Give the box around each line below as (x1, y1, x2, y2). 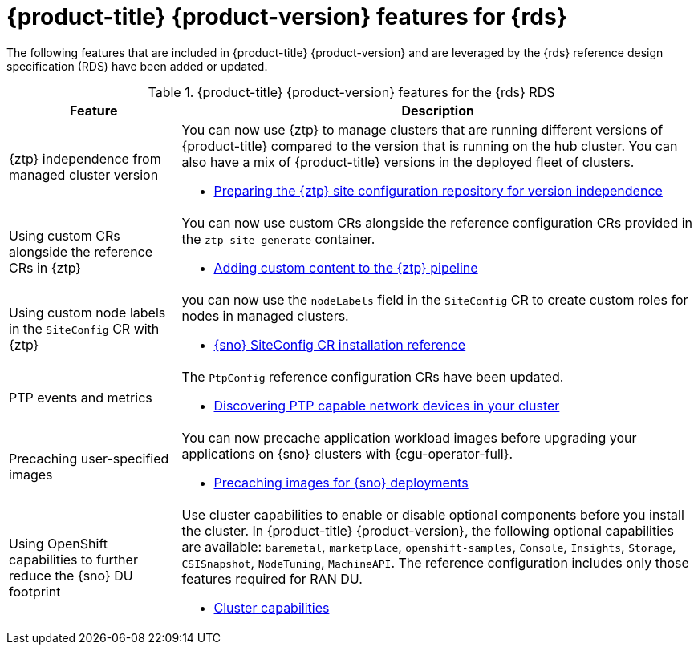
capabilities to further (9, 551, 138, 568)
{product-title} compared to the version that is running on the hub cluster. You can (181, 137, 678, 154)
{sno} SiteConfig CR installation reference (213, 336, 466, 353)
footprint (9, 583, 61, 600)
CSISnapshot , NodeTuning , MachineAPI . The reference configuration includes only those (181, 554, 689, 571)
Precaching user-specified (9, 450, 169, 467)
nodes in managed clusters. (181, 307, 349, 324)
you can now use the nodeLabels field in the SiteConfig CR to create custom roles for (181, 291, 688, 308)
